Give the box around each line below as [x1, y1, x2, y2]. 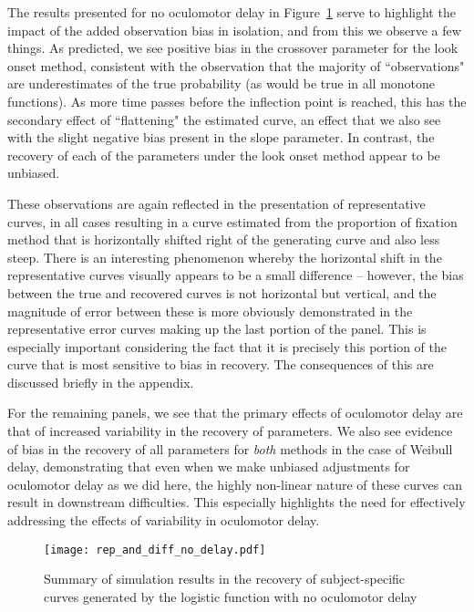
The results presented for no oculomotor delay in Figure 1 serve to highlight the [7, 3, 456, 21]
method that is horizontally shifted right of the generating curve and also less [7, 230, 440, 249]
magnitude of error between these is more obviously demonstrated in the [7, 301, 413, 320]
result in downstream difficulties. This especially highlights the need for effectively [7, 493, 466, 512]
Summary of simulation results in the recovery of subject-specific [44, 569, 406, 588]
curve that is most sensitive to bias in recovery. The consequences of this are [7, 355, 434, 374]
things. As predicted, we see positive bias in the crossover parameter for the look [7, 38, 459, 57]
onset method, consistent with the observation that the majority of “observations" [7, 56, 465, 75]
